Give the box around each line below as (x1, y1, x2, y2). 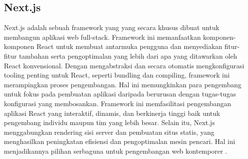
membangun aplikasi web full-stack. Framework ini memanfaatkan (4, 32, 201, 42)
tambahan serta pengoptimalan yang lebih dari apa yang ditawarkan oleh (19, 50, 237, 61)
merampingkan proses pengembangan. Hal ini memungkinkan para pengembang (4, 79, 242, 89)
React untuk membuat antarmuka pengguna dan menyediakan (36, 41, 222, 51)
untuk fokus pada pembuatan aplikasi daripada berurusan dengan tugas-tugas (4, 89, 236, 99)
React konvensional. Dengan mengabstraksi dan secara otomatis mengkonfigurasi (4, 60, 245, 70)
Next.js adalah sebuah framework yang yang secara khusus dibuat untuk (4, 22, 219, 32)
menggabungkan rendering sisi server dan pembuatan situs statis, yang (4, 127, 215, 137)
